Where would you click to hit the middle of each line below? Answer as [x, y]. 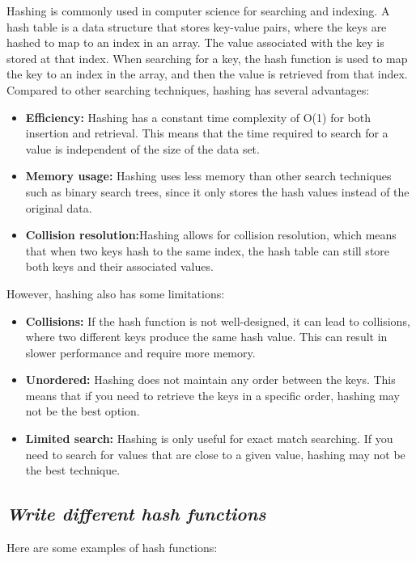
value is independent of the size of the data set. [142, 148]
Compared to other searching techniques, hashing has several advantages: [188, 89]
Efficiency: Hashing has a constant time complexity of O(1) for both [198, 117]
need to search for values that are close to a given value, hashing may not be [215, 454]
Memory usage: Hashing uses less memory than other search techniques [208, 176]
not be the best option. [83, 411]
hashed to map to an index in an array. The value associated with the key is [195, 42]
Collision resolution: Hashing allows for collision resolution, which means [211, 235]
